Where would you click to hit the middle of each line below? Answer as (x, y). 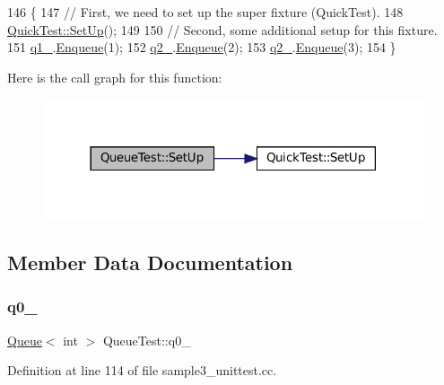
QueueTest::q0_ (147, 340)
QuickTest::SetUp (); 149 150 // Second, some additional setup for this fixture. (222, 29)
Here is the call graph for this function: (115, 77)
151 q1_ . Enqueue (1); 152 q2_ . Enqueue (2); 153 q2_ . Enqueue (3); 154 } (202, 47)
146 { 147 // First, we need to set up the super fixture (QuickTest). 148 (205, 12)
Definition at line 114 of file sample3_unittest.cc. (142, 370)
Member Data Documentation (150, 262)
